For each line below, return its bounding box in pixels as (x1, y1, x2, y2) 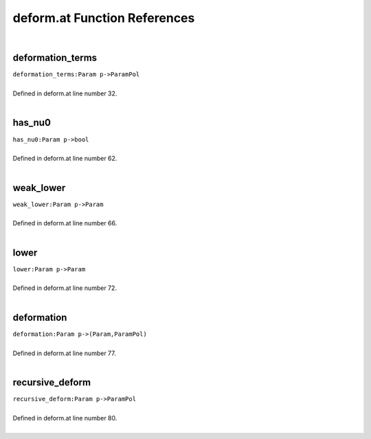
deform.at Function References (12, 10, 195, 25)
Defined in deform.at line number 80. (12, 414, 117, 422)
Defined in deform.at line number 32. (12, 89, 117, 98)
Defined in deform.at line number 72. (12, 284, 117, 292)
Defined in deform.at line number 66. (12, 219, 117, 227)
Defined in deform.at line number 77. (12, 349, 116, 357)
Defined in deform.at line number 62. (12, 155, 117, 163)
